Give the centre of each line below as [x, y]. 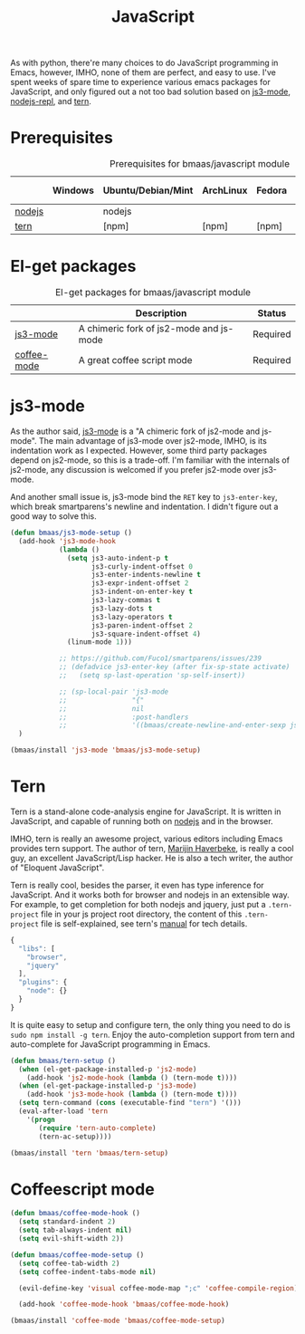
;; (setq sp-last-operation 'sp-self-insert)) [152, 676]
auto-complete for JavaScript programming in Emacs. [110, 1044]
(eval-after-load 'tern [63, 1111]
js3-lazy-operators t [132, 617]
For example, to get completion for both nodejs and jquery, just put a [138, 904]
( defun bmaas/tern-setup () [63, 1060]
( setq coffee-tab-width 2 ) [69, 1263]
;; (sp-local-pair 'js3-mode [114, 691]
